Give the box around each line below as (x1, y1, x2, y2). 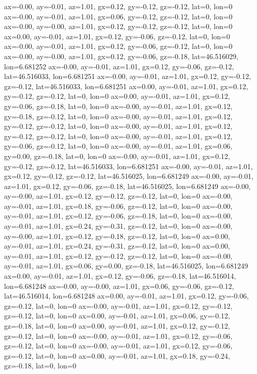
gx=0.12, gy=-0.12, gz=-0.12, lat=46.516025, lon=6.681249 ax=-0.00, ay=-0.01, (4, 171, 253, 181)
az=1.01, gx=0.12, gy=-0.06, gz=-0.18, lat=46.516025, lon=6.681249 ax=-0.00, (4, 180, 251, 191)
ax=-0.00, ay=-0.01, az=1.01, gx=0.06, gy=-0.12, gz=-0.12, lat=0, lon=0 (4, 11, 233, 21)
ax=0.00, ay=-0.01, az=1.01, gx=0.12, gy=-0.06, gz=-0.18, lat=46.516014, (4, 271, 236, 281)
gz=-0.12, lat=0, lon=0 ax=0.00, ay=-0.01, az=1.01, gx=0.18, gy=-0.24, (4, 350, 230, 361)
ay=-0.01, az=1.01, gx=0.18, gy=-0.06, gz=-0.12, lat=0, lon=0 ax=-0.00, (4, 200, 233, 211)
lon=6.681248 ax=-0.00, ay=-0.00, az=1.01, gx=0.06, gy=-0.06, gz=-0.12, (4, 280, 234, 291)
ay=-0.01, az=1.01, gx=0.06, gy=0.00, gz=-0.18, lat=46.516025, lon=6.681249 (4, 260, 248, 271)
